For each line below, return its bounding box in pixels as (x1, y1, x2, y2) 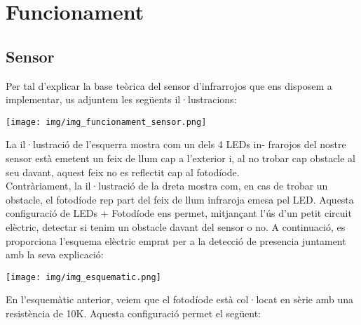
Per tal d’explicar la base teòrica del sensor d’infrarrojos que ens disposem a (6, 78, 332, 93)
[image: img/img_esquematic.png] (6, 272, 161, 282)
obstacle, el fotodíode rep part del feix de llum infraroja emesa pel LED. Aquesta (6, 192, 354, 206)
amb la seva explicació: (6, 247, 104, 262)
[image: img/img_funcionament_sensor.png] (6, 117, 207, 127)
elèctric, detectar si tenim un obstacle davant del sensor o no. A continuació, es (6, 219, 346, 234)
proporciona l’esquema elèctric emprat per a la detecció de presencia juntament (6, 233, 346, 248)
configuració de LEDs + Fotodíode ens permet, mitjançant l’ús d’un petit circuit (6, 206, 352, 220)
